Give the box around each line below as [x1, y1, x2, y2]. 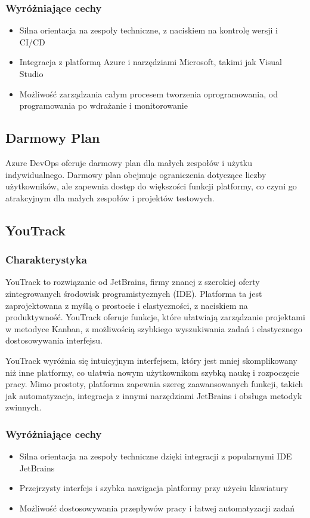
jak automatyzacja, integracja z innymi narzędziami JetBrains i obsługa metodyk [5, 389, 302, 401]
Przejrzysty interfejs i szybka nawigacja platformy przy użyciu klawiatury [19, 482, 289, 494]
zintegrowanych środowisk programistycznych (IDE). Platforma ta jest [5, 287, 262, 299]
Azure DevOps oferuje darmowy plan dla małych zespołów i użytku [5, 156, 252, 168]
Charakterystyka [5, 252, 87, 267]
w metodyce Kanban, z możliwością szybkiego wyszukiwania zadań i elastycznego [5, 322, 302, 335]
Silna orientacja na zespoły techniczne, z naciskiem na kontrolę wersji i [19, 24, 278, 36]
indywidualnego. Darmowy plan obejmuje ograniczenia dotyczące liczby [5, 168, 266, 180]
